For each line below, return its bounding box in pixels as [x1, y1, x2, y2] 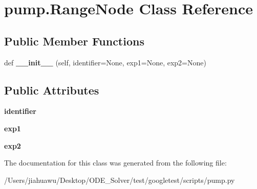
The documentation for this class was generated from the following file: [4, 157, 227, 168]
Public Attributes [4, 82, 99, 98]
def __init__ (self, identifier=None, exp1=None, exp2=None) [4, 57, 206, 67]
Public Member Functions [4, 33, 144, 49]
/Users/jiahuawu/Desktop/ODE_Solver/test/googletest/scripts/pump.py [4, 174, 235, 185]
